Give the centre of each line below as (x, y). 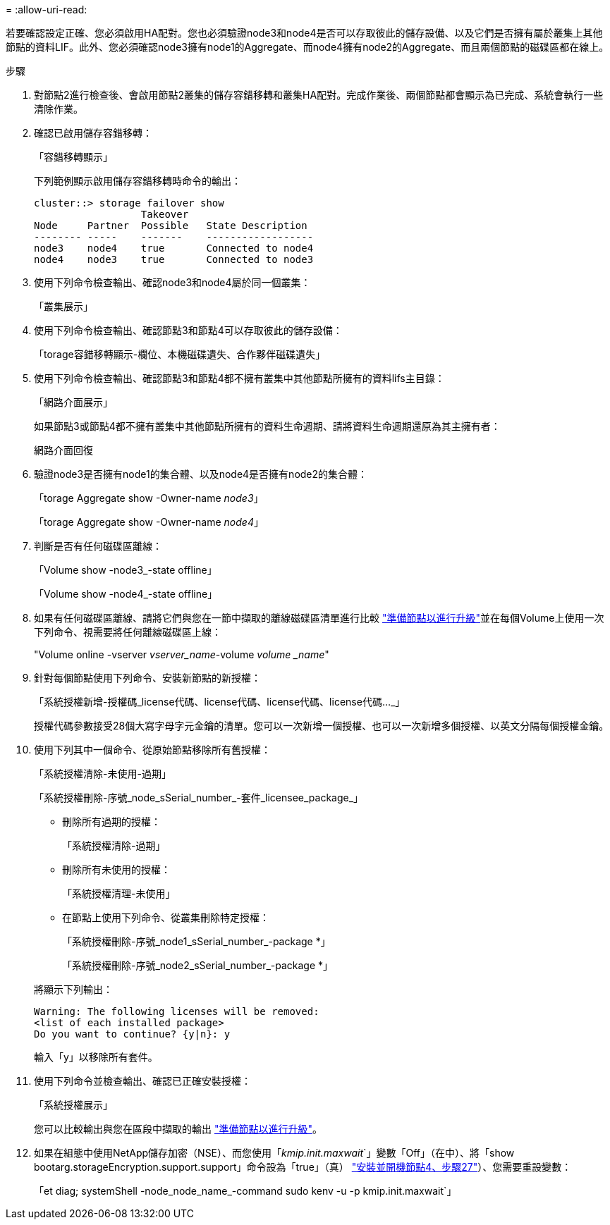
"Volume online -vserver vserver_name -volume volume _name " (182, 654)
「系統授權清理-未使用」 (119, 893)
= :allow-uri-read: (47, 10)
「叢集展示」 (63, 306)
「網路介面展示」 (73, 402)
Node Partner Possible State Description (171, 226)
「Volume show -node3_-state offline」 (126, 570)
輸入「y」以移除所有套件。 (96, 1057)
